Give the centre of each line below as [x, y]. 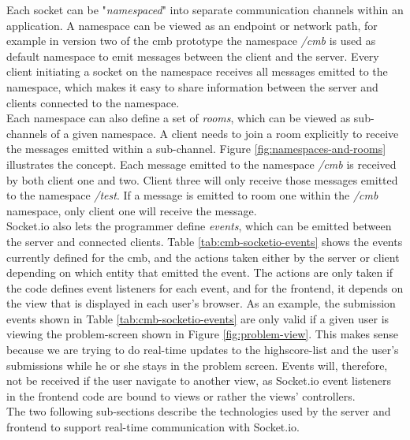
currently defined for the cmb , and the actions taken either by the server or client [203, 257]
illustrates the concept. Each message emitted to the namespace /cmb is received [201, 164]
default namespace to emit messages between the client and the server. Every [193, 56]
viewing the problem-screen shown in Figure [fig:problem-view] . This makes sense [203, 334]
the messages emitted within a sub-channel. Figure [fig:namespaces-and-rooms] [196, 149]
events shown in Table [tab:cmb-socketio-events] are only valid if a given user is [198, 318]
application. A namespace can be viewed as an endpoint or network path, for [192, 25]
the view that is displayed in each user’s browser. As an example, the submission [201, 303]
